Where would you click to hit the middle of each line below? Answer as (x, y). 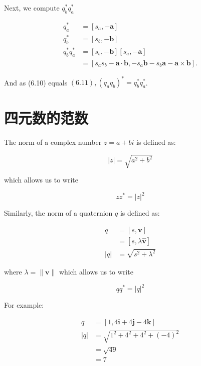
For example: (24, 305)
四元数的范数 (46, 118)
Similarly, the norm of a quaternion (58, 213)
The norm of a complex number (53, 142)
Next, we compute (32, 8)
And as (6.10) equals (36, 82)
